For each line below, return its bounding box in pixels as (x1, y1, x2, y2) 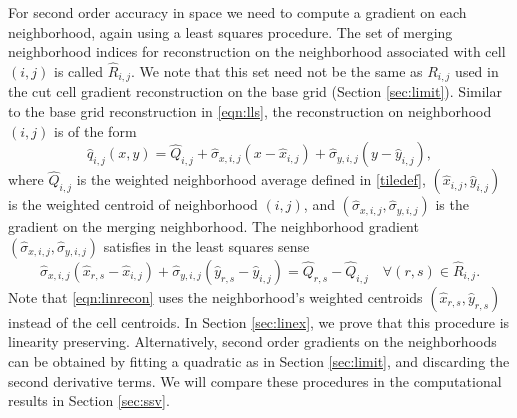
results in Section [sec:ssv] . (8, 390, 170, 411)
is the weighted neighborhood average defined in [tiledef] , (76, 169, 426, 190)
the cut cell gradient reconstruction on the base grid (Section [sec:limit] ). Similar (8, 81, 502, 102)
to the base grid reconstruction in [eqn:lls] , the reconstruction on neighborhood (8, 101, 492, 122)
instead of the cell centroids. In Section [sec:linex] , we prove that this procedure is (8, 311, 510, 332)
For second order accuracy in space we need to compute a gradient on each (8, 2, 467, 22)
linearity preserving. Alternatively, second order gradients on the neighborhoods (8, 331, 497, 352)
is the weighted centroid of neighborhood (8, 194, 258, 215)
